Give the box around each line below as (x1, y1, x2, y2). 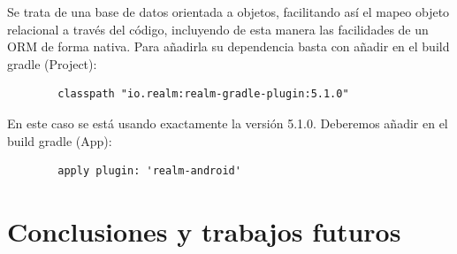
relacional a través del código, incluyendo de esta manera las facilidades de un (7, 19, 429, 38)
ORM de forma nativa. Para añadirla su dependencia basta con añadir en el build (7, 37, 450, 56)
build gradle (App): (7, 131, 112, 150)
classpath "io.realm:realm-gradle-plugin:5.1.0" (57, 88, 349, 101)
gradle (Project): (7, 54, 97, 73)
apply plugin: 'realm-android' (57, 165, 241, 178)
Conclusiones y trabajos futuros (7, 212, 401, 249)
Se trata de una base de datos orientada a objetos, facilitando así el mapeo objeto (7, 3, 450, 20)
